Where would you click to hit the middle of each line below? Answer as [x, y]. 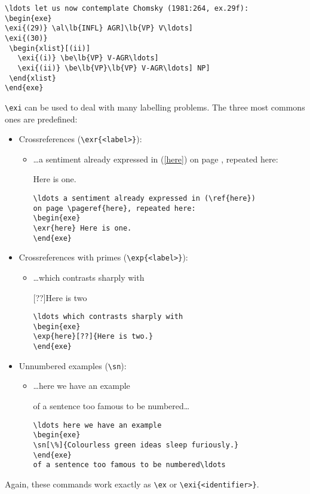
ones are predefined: [41, 119]
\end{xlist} [33, 78]
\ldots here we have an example [97, 425]
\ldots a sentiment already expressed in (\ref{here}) [144, 198]
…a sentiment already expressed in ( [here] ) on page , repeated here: [156, 159]
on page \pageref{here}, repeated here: [114, 208]
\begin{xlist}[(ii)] [50, 48]
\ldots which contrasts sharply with [108, 317]
